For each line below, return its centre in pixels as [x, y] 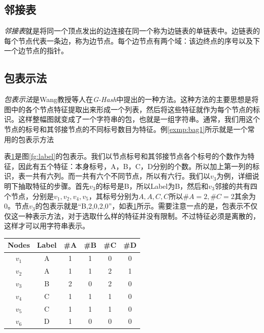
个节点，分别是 [29, 196]
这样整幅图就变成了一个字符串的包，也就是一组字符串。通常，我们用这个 [139, 119]
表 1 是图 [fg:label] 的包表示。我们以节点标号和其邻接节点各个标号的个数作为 [126, 156]
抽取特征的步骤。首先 [54, 186]
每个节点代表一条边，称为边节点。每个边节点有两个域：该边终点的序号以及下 [132, 40]
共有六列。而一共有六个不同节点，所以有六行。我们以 [121, 176]
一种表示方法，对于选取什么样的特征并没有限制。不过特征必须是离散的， [139, 215]
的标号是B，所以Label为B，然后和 [152, 186]
